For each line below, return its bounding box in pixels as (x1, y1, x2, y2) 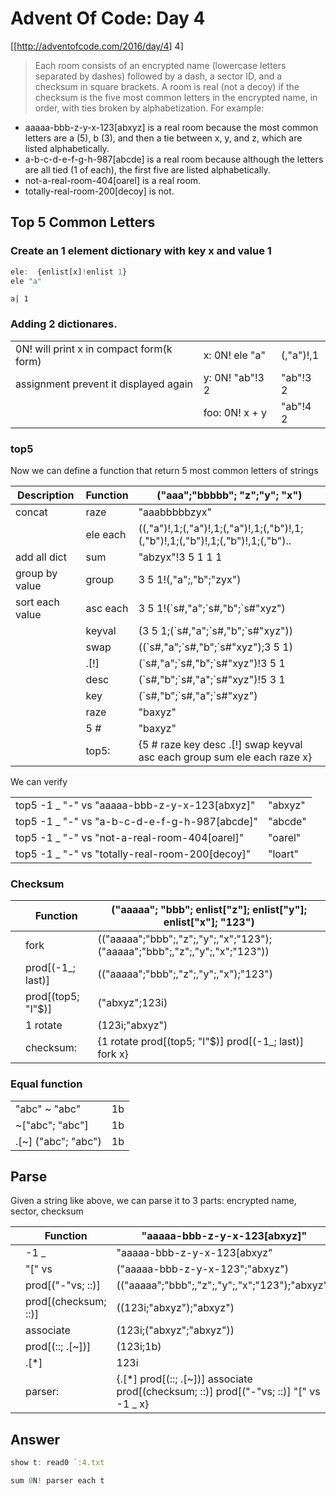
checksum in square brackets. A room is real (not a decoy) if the (34, 80, 300, 92)
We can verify (10, 775, 68, 787)
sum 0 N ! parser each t (10, 1476, 105, 1486)
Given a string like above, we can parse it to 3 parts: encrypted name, (10, 1195, 297, 1207)
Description (17, 488, 75, 502)
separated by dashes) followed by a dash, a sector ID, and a (34, 70, 283, 82)
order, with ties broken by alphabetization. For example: (34, 102, 265, 114)
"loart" (267, 847, 299, 861)
